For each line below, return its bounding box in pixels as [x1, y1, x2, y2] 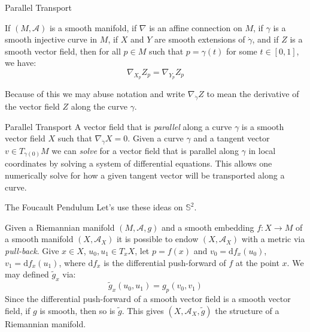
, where [59, 256, 86, 268]
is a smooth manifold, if [49, 21, 137, 34]
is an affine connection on [149, 21, 242, 34]
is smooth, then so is [39, 304, 116, 316]
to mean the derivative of [206, 87, 299, 100]
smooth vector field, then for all [5, 44, 121, 57]
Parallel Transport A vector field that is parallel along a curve [5, 120, 232, 132]
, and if [252, 33, 279, 46]
